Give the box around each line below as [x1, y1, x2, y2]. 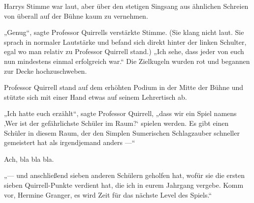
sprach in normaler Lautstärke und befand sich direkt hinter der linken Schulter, [4, 36, 247, 47]
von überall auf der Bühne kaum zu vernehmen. [4, 10, 148, 21]
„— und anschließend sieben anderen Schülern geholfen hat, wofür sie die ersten [4, 170, 245, 180]
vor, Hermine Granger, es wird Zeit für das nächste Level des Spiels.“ [4, 189, 212, 200]
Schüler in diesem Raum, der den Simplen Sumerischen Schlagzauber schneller [4, 127, 240, 138]
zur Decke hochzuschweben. [4, 65, 87, 76]
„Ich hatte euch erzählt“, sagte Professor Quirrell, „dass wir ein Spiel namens [4, 108, 237, 118]
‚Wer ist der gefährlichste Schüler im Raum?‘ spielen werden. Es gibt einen [4, 117, 229, 128]
